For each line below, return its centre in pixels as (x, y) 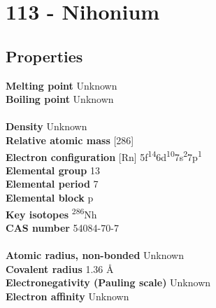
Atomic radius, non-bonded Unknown (95, 255)
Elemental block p (50, 197)
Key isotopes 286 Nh (51, 213)
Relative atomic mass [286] (70, 140)
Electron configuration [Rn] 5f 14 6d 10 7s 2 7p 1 (104, 155)
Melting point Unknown (62, 85)
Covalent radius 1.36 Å (60, 268)
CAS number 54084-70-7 (62, 227)
